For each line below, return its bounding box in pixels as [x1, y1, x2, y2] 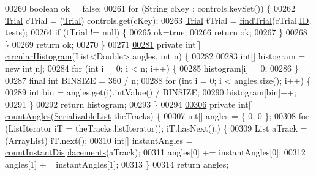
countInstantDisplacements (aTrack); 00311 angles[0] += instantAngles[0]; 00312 [5, 146, 306, 158]
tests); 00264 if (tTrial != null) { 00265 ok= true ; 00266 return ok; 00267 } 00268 [5, 26, 307, 39]
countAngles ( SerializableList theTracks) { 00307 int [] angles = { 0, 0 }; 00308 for [5, 110, 309, 122]
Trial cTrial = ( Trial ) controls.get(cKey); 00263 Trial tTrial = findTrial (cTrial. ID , [5, 13, 312, 26]
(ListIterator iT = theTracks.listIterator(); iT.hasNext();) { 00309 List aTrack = [5, 121, 307, 134]
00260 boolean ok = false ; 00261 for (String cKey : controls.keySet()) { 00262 [5, 2, 295, 14]
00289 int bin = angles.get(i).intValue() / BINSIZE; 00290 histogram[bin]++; [5, 86, 296, 99]
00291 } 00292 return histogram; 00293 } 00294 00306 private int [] [5, 97, 254, 110]
